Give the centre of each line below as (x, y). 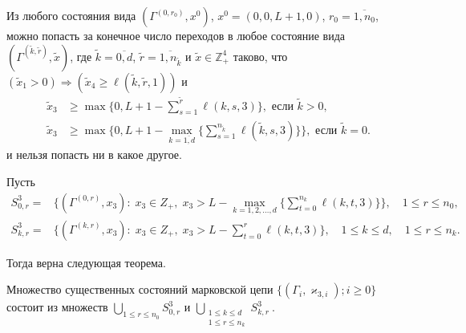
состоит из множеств (57, 307)
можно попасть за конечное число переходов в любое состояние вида (176, 35)
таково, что (260, 56)
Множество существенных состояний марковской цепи (140, 289)
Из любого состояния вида (71, 15)
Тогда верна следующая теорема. (86, 262)
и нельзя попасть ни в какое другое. (94, 154)
